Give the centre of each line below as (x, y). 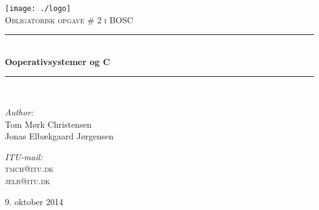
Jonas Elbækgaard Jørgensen (60, 136)
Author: (19, 112)
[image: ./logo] (38, 9)
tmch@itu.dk (29, 169)
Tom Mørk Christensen (48, 124)
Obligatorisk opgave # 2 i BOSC (69, 19)
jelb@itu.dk (28, 181)
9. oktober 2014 (34, 201)
